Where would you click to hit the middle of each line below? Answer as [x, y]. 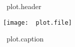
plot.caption [25, 39]
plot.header [24, 6]
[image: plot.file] [38, 22]
